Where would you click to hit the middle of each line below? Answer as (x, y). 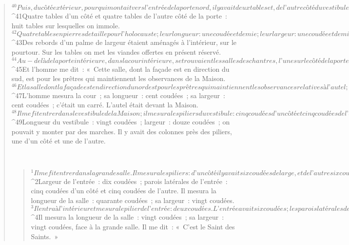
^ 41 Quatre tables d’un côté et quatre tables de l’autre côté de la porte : (119, 16)
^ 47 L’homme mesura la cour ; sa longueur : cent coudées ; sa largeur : (118, 95)
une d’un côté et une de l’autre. (58, 141)
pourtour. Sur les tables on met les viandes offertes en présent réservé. (116, 51)
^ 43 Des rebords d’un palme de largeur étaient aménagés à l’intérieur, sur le (124, 42)
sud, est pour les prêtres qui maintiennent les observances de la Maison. (118, 78)
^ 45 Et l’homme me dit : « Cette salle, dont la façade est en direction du (120, 69)
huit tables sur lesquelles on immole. (66, 25)
